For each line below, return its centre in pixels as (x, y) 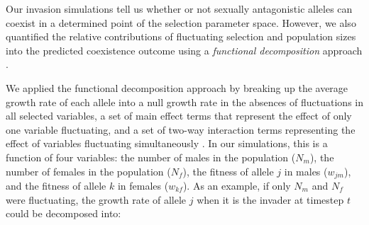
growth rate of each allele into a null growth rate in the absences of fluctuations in (184, 102)
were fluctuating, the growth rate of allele (96, 199)
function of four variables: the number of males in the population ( (151, 157)
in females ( (143, 185)
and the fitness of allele (56, 185)
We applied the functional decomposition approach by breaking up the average (177, 87)
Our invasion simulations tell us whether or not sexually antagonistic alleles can (179, 8)
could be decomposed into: (64, 213)
